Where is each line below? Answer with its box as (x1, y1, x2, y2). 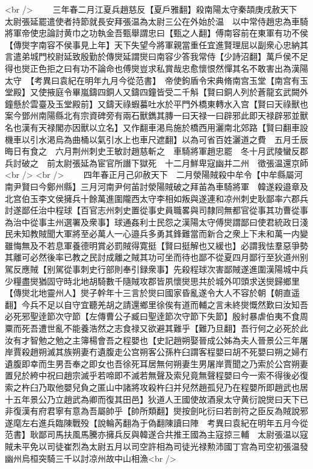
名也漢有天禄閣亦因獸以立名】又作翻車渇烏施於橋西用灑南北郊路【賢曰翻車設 (5, 121, 308, 133)
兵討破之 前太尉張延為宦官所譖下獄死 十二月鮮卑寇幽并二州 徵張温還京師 (5, 156, 308, 169)
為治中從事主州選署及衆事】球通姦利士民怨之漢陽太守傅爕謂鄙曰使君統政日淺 (5, 215, 308, 228)
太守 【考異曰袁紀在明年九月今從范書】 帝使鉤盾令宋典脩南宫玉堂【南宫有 (5, 74, 300, 86)
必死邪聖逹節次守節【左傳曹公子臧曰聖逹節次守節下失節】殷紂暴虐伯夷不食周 (5, 310, 308, 323)
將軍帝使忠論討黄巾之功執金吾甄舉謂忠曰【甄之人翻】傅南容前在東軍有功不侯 (5, 27, 308, 39)
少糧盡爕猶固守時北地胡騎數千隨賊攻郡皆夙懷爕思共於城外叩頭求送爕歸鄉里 (5, 274, 300, 287)
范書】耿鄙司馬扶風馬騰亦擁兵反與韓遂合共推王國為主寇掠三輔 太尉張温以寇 (5, 428, 308, 441)
